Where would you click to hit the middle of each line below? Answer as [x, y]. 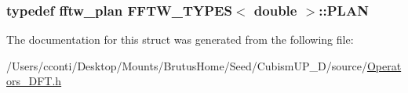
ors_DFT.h [34, 81]
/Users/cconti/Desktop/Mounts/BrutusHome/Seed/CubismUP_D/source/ [187, 65]
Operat [384, 65]
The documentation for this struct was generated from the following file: [180, 39]
